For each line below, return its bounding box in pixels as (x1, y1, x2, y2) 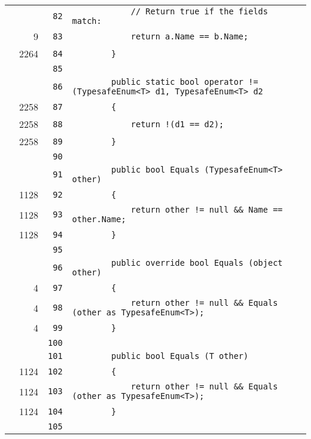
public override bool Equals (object (111, 258, 283, 268)
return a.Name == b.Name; (130, 31, 249, 41)
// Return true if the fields (130, 7, 268, 16)
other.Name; (72, 214, 126, 224)
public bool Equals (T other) (111, 351, 249, 361)
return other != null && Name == (130, 205, 283, 214)
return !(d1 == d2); (130, 119, 224, 129)
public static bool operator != (111, 77, 258, 87)
